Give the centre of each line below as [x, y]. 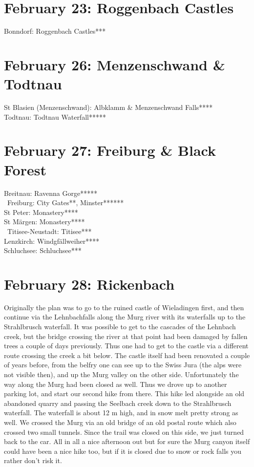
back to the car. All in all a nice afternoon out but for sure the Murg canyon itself [127, 441]
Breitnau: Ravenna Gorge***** [51, 193]
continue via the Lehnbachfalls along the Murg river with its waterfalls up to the [125, 317]
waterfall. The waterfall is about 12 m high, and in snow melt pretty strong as [121, 413]
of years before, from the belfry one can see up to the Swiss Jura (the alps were [123, 365]
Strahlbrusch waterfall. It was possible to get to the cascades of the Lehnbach [120, 326]
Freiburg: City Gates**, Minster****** [65, 202]
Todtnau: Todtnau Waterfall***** [55, 117]
